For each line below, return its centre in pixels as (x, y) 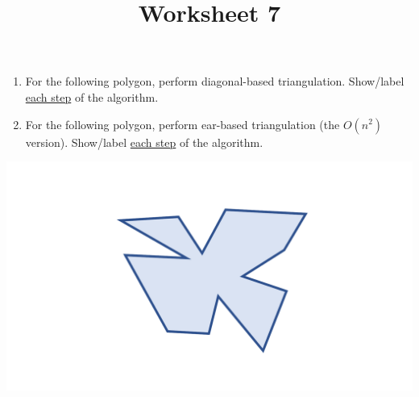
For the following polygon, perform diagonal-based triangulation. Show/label (215, 81)
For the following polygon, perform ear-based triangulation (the (183, 124)
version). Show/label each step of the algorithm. (144, 142)
